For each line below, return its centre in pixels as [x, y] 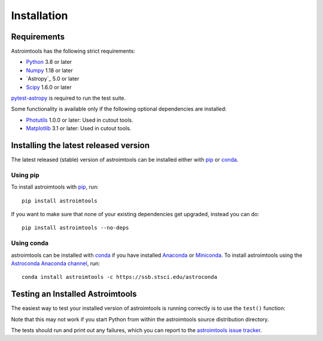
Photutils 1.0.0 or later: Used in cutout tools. [80, 120]
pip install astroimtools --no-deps [75, 228]
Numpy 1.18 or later [49, 70]
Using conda [30, 243]
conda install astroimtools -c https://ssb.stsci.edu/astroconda [120, 277]
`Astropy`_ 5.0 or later [53, 79]
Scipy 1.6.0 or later [49, 87]
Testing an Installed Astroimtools [74, 294]
